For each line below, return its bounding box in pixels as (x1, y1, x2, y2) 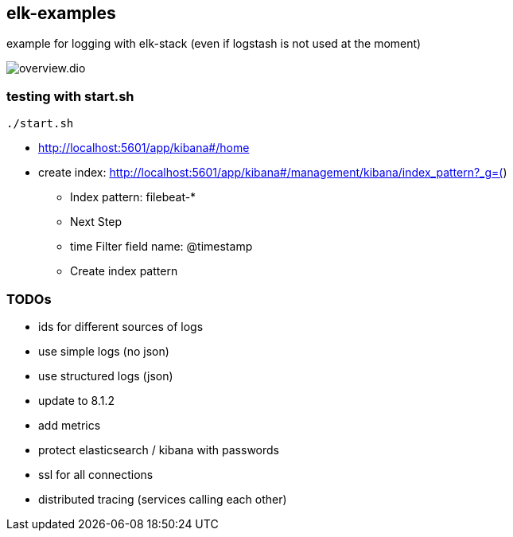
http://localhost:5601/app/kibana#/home (38, 141, 250, 155)
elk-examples (6, 3, 116, 23)
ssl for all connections (38, 467, 154, 481)
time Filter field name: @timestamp (70, 239, 253, 254)
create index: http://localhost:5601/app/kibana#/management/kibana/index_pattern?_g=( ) (38, 165, 507, 180)
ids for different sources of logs (38, 319, 204, 333)
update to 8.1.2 (38, 393, 115, 407)
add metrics (38, 418, 101, 432)
